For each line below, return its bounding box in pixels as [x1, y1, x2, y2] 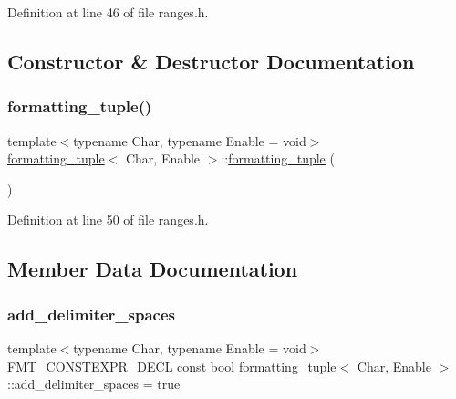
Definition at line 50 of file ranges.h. [7, 210, 209, 229]
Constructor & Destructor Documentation [7, 47, 415, 75]
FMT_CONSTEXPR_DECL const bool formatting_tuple [7, 356, 337, 375]
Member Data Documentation [7, 255, 298, 283]
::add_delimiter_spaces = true [7, 374, 181, 394]
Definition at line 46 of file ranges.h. [7, 3, 209, 21]
